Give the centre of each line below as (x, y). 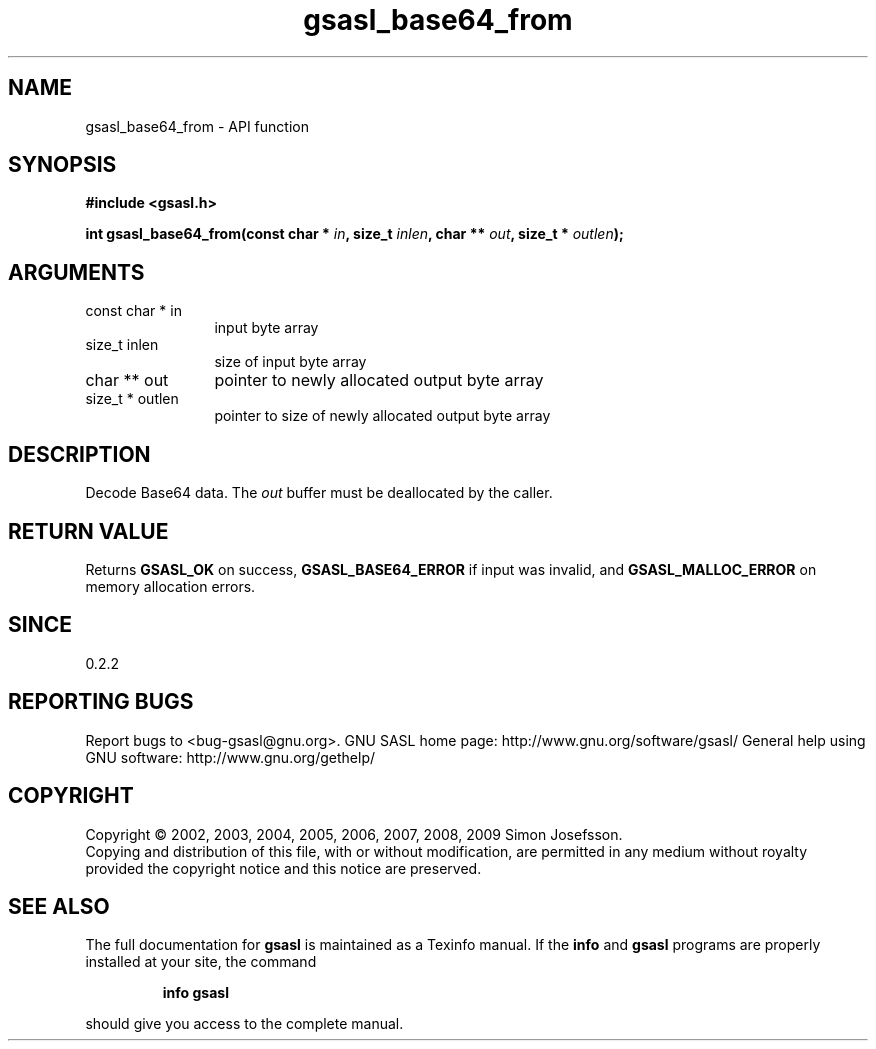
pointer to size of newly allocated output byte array (382, 416)
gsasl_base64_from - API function (197, 126)
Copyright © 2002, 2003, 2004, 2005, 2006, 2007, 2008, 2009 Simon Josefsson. (354, 834)
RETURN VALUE (88, 531)
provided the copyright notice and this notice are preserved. (283, 868)
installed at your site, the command (201, 962)
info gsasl (195, 993)
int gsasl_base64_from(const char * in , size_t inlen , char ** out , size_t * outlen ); (354, 234)
